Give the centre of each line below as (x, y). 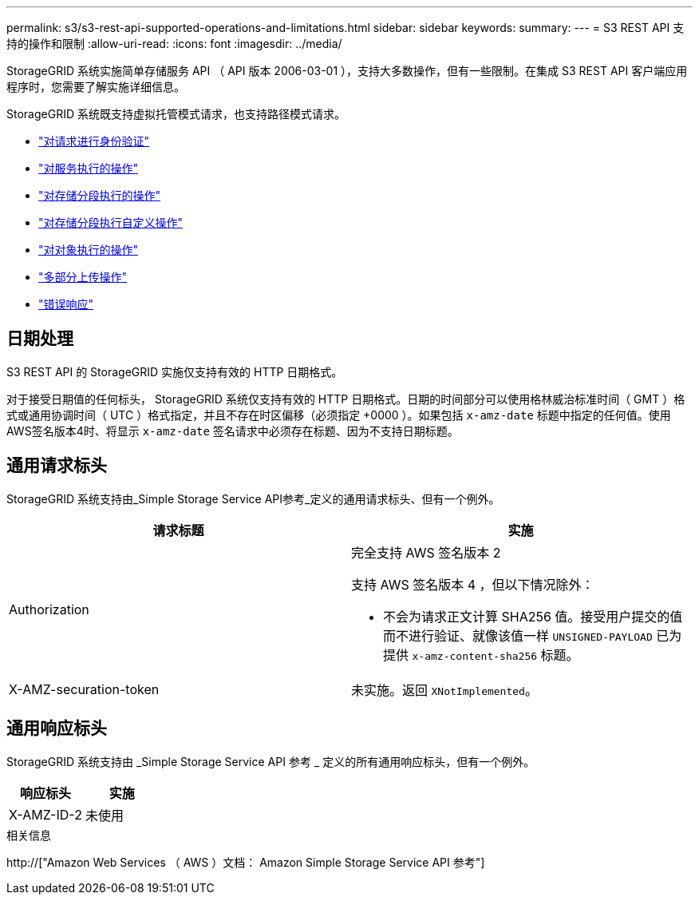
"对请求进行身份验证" (94, 141)
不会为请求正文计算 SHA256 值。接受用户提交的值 (533, 616)
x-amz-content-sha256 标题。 (496, 655)
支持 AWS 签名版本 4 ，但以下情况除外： (473, 584)
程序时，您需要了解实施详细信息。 (96, 87)
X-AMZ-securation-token (84, 689)
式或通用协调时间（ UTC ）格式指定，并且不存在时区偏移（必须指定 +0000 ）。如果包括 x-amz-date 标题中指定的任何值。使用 (339, 415)
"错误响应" (66, 304)
